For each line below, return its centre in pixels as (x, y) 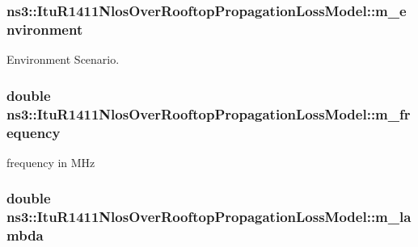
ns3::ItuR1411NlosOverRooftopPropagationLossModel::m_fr (209, 113)
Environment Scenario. (63, 59)
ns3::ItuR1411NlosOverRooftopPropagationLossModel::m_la (209, 217)
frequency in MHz (51, 162)
